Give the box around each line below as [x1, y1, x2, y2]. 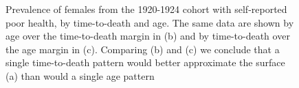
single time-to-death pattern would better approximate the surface [5, 55, 285, 70]
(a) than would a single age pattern [5, 68, 155, 83]
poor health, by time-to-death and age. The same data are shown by [5, 15, 294, 29]
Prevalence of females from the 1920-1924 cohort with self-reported [5, 2, 287, 16]
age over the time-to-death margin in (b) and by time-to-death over [5, 29, 290, 43]
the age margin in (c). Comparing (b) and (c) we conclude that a [5, 42, 280, 56]
